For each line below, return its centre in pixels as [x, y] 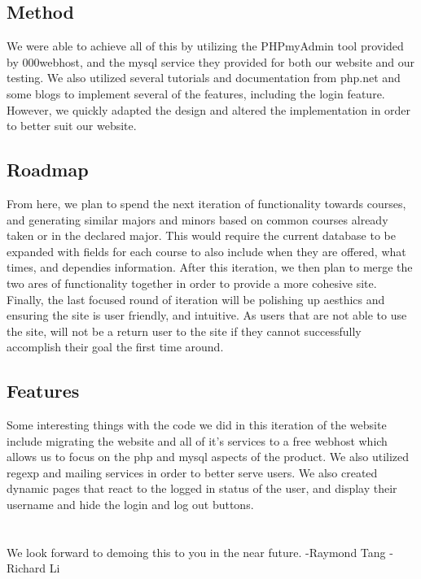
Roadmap [48, 170]
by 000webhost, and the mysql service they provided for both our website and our [211, 61]
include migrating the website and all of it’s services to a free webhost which [197, 440]
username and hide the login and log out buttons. [130, 505]
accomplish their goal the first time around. [115, 347]
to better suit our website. [72, 126]
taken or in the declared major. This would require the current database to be [201, 235]
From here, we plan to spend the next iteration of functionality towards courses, [206, 203]
